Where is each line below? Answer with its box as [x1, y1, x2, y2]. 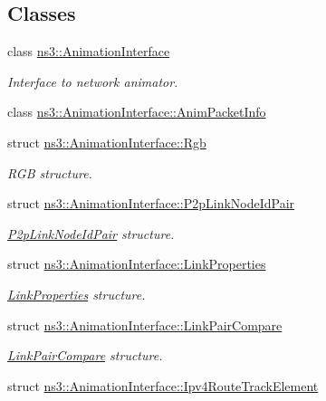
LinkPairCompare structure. [7, 346, 163, 365]
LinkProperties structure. [7, 284, 146, 303]
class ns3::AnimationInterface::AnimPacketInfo [7, 102, 266, 121]
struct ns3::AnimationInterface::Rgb [7, 132, 206, 151]
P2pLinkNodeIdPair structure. [7, 224, 175, 243]
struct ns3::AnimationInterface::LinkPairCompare [7, 315, 283, 334]
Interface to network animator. [7, 72, 178, 91]
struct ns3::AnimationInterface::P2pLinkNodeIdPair [7, 194, 295, 213]
